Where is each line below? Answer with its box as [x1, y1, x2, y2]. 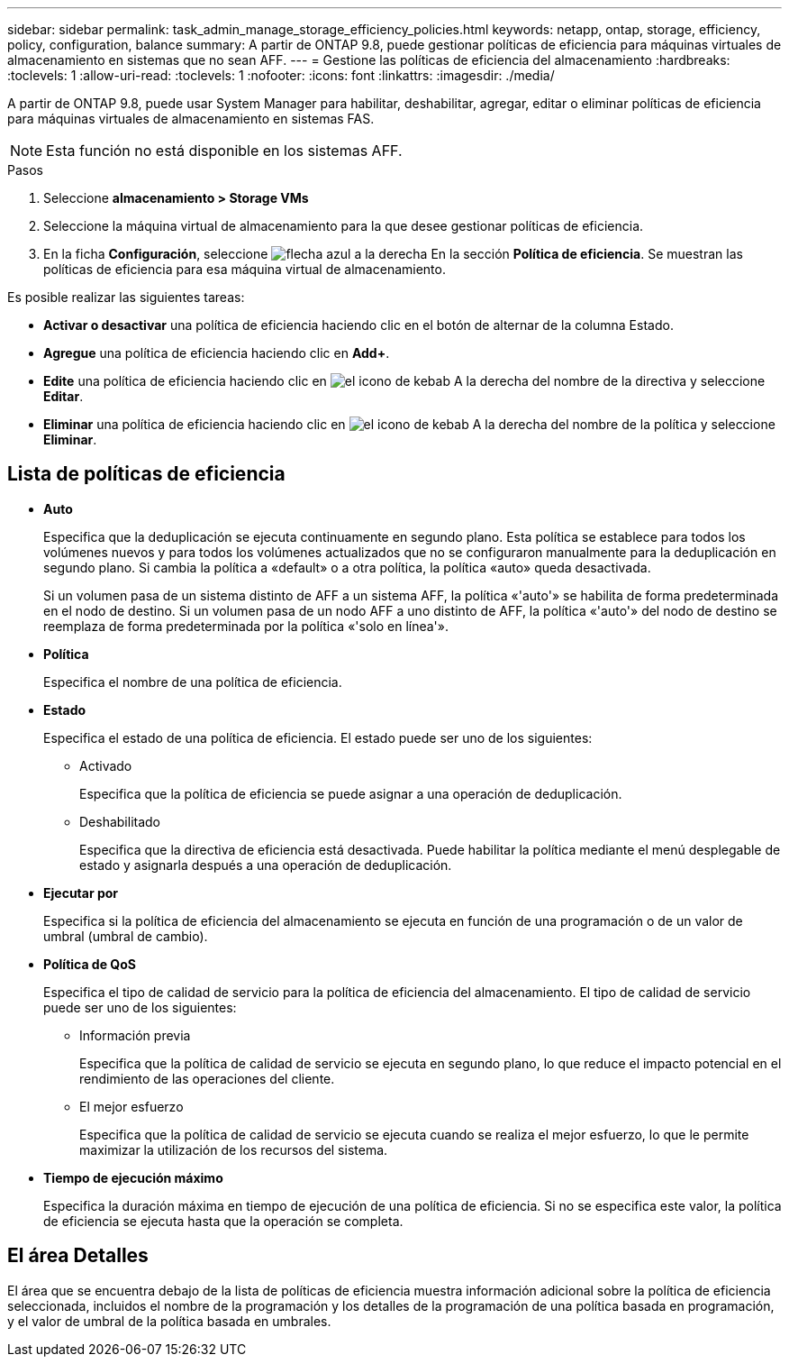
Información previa [79, 1027, 191, 1043]
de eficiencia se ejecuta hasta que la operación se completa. [43, 1213, 404, 1229]
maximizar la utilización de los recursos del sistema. [79, 1141, 388, 1158]
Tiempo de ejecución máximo [43, 1169, 223, 1185]
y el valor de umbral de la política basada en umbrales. [7, 1313, 331, 1329]
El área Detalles [7, 1244, 149, 1268]
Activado [79, 757, 132, 774]
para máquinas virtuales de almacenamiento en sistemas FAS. [7, 111, 375, 126]
